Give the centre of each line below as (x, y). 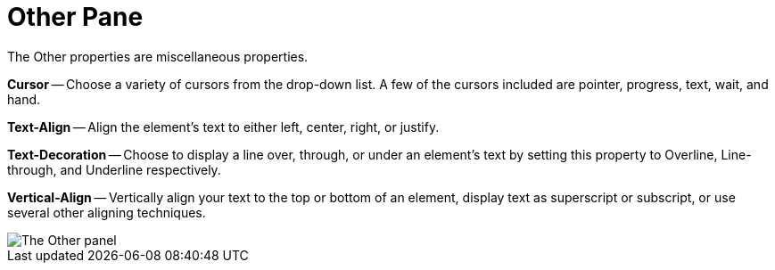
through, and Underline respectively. (114, 169)
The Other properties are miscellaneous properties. (158, 56)
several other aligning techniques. (107, 212)
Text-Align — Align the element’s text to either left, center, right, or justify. (223, 127)
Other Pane (75, 17)
